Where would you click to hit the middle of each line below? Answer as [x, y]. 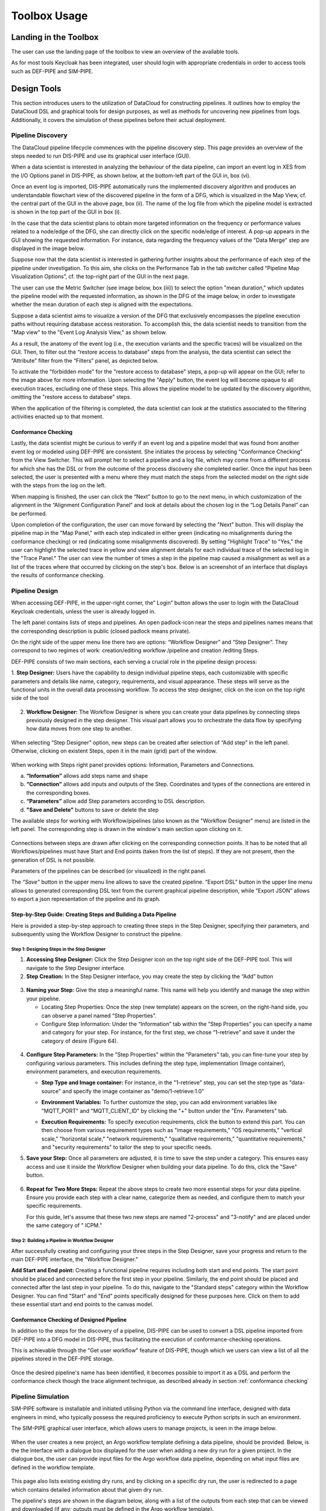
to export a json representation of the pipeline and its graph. [86, 899]
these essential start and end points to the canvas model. [82, 1304]
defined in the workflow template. [53, 1467]
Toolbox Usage [50, 16]
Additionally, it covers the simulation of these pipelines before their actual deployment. [119, 120]
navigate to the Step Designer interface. [76, 968]
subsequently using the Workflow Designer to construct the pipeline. [97, 934]
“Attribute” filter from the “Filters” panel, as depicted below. [85, 360]
